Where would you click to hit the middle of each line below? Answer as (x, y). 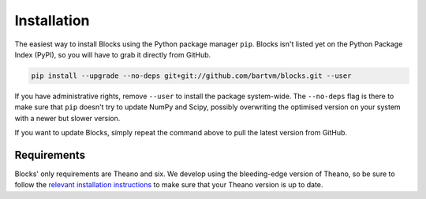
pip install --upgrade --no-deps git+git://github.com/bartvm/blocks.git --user (191, 76)
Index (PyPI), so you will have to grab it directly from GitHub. (113, 54)
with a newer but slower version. (67, 118)
